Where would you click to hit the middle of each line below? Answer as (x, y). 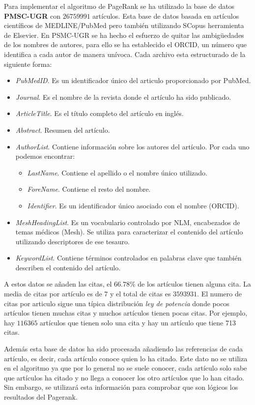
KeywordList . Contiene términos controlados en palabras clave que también (128, 258)
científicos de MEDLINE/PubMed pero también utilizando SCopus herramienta (124, 25)
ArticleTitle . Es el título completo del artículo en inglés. (99, 113)
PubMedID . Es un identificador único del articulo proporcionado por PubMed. (133, 80)
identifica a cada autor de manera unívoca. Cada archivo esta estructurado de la (125, 54)
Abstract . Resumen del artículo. (63, 130)
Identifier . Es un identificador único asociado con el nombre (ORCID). (133, 205)
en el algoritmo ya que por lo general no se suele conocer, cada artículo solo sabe (126, 368)
